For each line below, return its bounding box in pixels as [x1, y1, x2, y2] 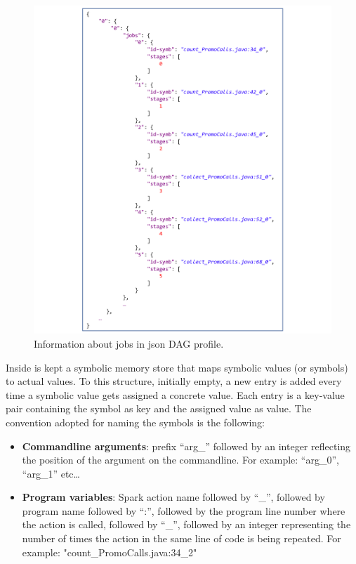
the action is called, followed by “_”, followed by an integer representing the [22, 517, 351, 532]
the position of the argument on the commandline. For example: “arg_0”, [22, 452, 339, 467]
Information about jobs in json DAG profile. [34, 336, 224, 350]
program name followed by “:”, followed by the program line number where [22, 503, 345, 518]
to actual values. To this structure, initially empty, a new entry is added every [6, 374, 342, 388]
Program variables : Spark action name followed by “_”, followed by [22, 490, 325, 504]
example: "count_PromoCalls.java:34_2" [22, 544, 197, 559]
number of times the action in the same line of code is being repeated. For [22, 531, 341, 546]
